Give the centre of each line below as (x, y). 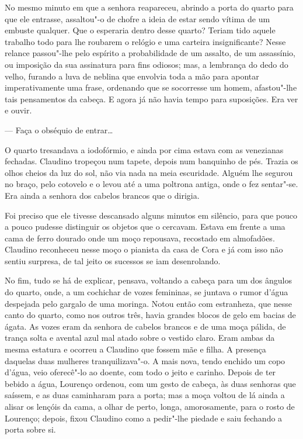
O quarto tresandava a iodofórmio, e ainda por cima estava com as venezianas (144, 149)
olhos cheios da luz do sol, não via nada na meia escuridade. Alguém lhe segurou (149, 172)
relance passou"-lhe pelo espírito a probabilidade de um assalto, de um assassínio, (150, 53)
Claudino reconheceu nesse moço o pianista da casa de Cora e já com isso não (144, 249)
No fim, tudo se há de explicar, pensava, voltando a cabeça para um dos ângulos (148, 280)
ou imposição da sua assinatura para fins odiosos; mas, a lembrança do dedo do (147, 64)
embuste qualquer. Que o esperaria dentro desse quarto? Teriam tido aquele (140, 30)
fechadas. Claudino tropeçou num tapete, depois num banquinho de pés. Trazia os (151, 161)
